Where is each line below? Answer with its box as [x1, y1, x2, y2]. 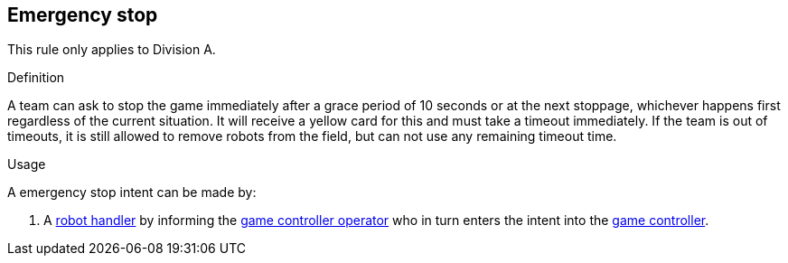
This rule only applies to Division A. [7, 42, 216, 58]
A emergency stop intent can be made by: [7, 184, 257, 201]
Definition [7, 70, 65, 86]
